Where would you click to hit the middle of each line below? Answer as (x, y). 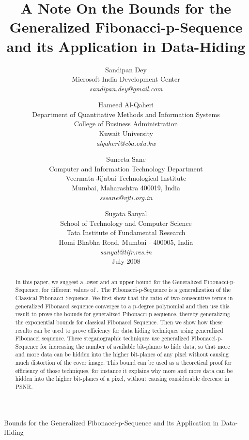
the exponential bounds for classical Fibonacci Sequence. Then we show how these (119, 322)
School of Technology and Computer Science (126, 223)
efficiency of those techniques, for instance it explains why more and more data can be (124, 370)
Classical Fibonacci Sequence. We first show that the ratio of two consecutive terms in (124, 297)
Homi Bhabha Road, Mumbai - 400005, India (126, 242)
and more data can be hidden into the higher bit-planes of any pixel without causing (122, 354)
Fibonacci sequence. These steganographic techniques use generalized (102, 338)
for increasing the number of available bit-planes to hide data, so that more (135, 346)
